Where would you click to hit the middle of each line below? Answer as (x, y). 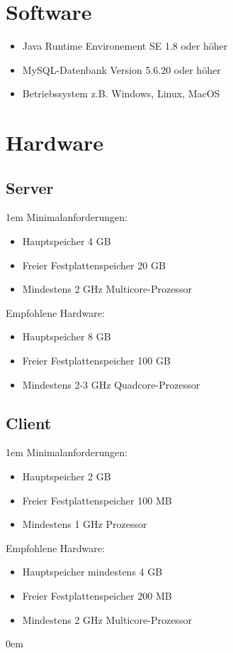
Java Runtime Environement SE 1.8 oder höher (125, 46)
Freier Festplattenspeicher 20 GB (94, 265)
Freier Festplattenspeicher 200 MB (97, 595)
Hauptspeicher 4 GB (67, 241)
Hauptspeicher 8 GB (67, 336)
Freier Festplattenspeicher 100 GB (96, 361)
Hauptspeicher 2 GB (67, 476)
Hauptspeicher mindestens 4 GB (92, 572)
